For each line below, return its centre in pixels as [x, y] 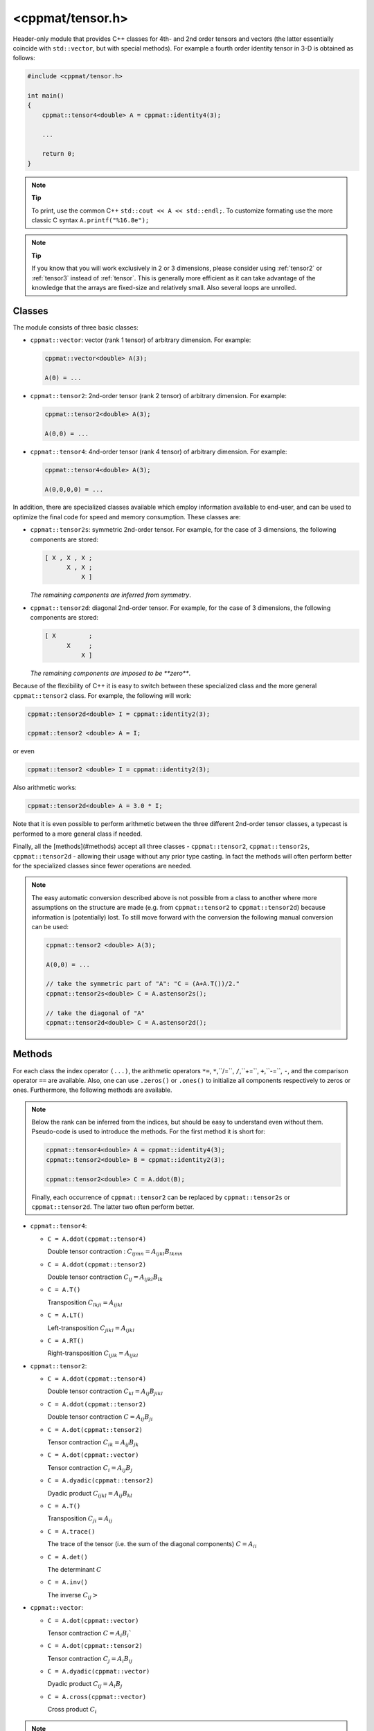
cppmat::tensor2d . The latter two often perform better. [113, 1207]
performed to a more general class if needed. [78, 834]
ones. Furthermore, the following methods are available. [92, 1090]
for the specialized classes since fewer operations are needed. [102, 865]
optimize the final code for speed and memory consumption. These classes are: [127, 517]
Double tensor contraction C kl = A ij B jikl [105, 1392]
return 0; [59, 154]
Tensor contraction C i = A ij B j [90, 1468]
